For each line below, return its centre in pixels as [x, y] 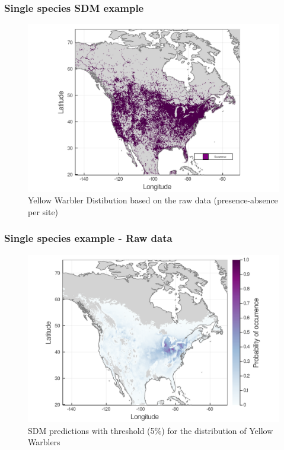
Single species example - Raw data [88, 238]
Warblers [44, 442]
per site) [43, 211]
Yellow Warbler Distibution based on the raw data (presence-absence [153, 200]
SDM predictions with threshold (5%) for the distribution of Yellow [151, 430]
